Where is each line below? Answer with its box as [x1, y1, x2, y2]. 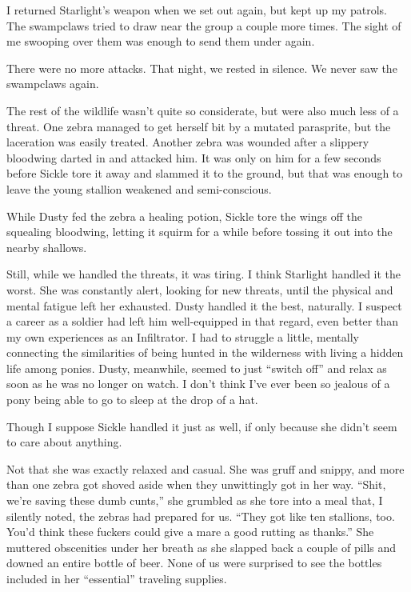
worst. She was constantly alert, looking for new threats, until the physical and [6, 281, 393, 298]
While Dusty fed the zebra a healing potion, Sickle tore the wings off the [6, 207, 362, 224]
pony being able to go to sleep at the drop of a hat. [6, 391, 258, 408]
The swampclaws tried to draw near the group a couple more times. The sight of [6, 17, 401, 34]
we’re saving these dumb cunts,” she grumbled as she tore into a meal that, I [6, 492, 383, 509]
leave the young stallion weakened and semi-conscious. [6, 180, 272, 197]
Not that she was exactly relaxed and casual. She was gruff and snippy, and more [6, 460, 405, 477]
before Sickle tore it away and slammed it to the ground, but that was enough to [6, 165, 403, 182]
